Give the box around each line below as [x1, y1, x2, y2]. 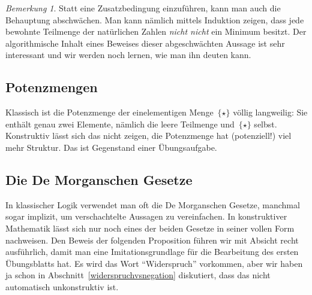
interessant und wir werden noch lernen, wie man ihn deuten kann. [5, 48, 251, 61]
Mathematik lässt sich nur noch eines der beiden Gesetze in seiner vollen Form [5, 221, 295, 234]
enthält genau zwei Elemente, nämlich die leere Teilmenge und [5, 117, 235, 130]
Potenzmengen [5, 78, 98, 96]
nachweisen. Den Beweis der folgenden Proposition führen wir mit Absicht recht [5, 233, 299, 246]
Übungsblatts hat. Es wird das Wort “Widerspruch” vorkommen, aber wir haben [5, 257, 303, 269]
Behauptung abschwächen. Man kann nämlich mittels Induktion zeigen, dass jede [5, 13, 304, 26]
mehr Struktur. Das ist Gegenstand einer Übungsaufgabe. [5, 141, 217, 153]
